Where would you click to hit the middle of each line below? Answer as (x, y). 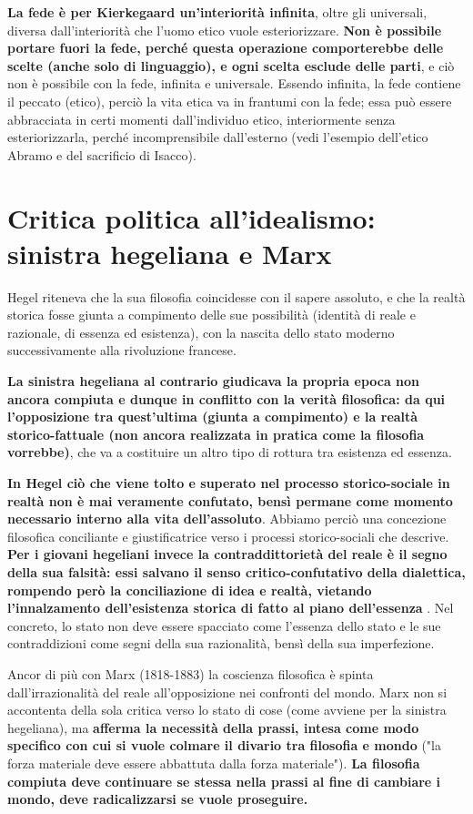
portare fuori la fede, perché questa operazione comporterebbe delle (226, 48)
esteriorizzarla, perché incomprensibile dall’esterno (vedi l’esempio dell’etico (218, 137)
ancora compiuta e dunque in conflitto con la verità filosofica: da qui (226, 398)
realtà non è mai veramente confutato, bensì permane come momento (230, 500)
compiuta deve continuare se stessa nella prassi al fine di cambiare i (224, 781)
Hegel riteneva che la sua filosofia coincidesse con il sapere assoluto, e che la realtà (236, 296)
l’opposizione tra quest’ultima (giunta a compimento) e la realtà (213, 417)
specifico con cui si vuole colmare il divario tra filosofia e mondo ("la (224, 745)
